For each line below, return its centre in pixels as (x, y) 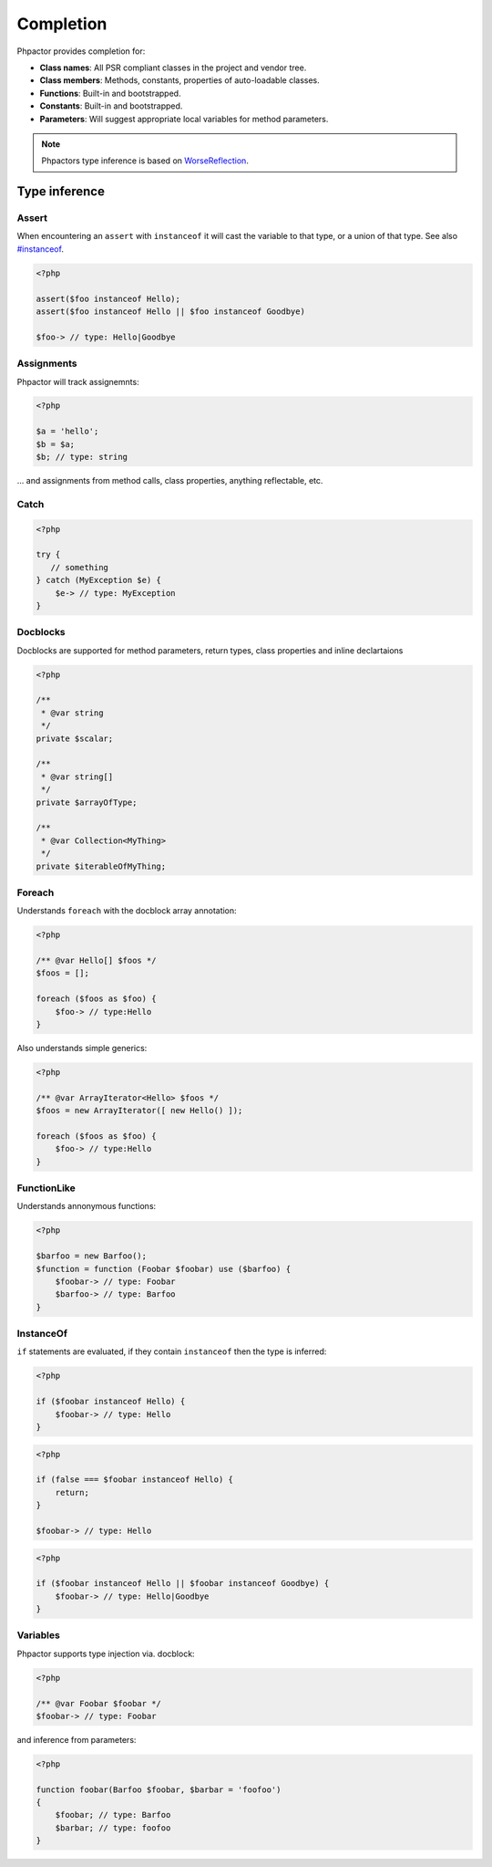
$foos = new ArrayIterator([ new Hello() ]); (139, 1111)
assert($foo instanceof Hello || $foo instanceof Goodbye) (170, 311)
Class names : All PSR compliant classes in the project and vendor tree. (173, 68)
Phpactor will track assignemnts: (78, 381)
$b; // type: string (82, 457)
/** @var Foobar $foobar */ (98, 1703)
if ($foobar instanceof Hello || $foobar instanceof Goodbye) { (183, 1584)
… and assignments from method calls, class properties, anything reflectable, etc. (170, 481)
